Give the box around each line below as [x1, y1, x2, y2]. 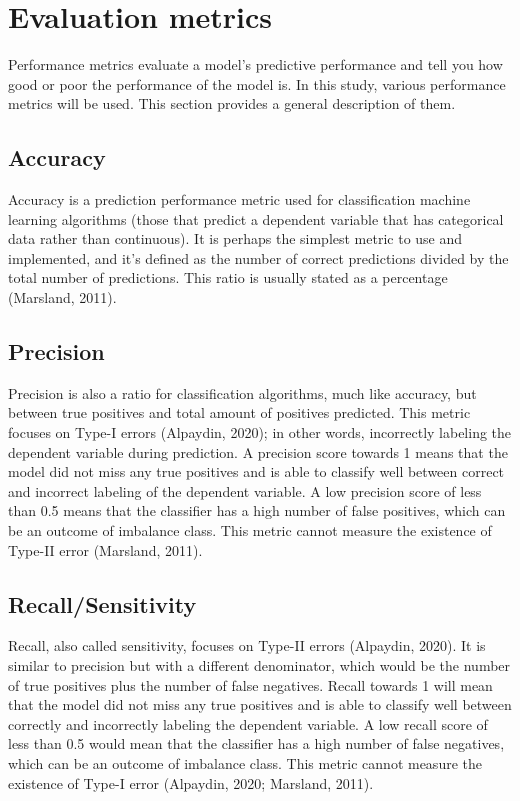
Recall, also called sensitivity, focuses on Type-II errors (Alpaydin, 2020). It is [8, 635, 486, 656]
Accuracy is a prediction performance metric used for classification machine [8, 189, 471, 210]
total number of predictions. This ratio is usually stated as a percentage [8, 267, 448, 288]
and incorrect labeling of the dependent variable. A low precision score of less [8, 480, 482, 501]
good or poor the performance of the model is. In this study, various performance [8, 73, 506, 94]
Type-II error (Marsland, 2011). [8, 539, 203, 560]
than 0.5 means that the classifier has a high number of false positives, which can [8, 500, 506, 521]
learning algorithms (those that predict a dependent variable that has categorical [8, 208, 504, 229]
